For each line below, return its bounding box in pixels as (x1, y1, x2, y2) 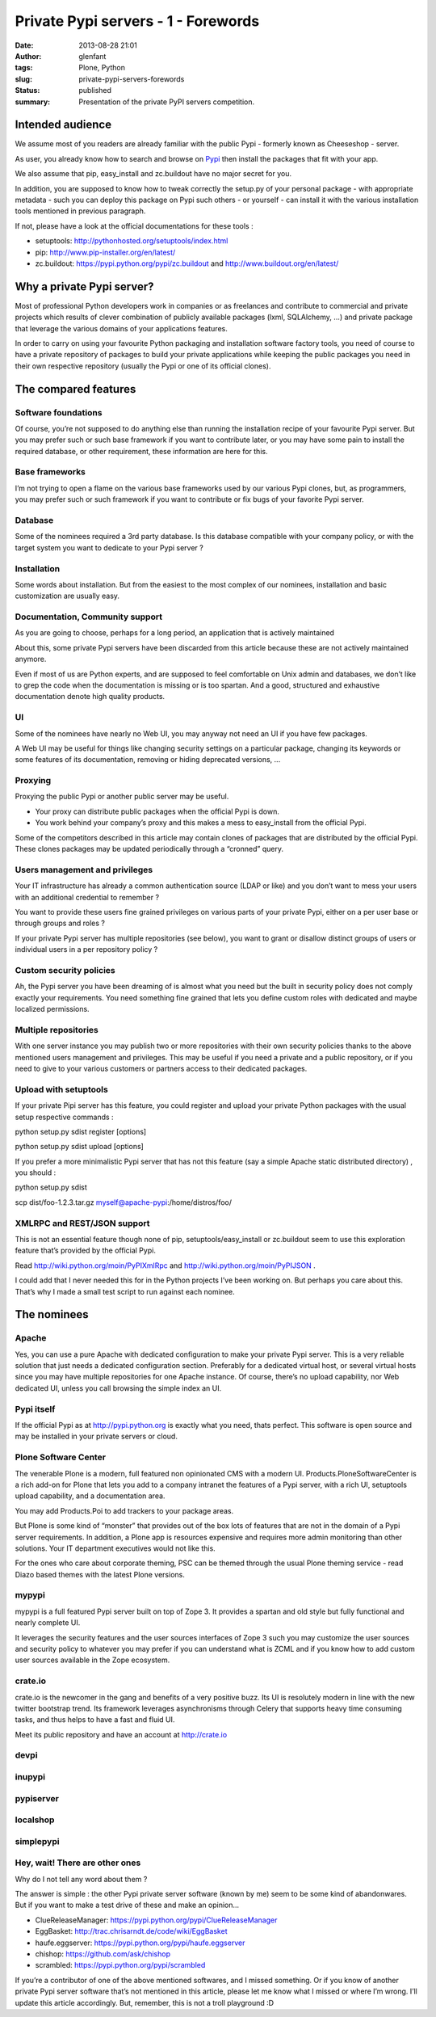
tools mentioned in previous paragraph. (15, 206, 146, 216)
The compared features (15, 382, 136, 396)
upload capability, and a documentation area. (15, 1491, 166, 1501)
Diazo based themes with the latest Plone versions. (15, 1569, 185, 1579)
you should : (15, 1168, 57, 1177)
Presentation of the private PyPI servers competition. (78, 97, 255, 107)
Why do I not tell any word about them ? (15, 1874, 148, 1884)
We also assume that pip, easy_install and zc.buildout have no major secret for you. (15, 169, 292, 179)
